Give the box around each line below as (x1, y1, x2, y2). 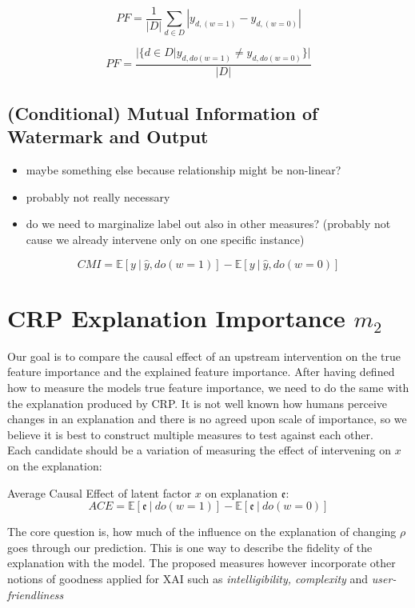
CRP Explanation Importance (7, 301, 345, 334)
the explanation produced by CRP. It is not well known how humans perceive (7, 394, 388, 411)
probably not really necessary (26, 188, 170, 205)
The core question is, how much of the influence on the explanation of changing (7, 523, 397, 540)
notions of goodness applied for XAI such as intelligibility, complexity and (7, 570, 369, 586)
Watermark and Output (7, 124, 209, 149)
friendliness (7, 586, 64, 602)
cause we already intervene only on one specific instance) (26, 231, 305, 248)
